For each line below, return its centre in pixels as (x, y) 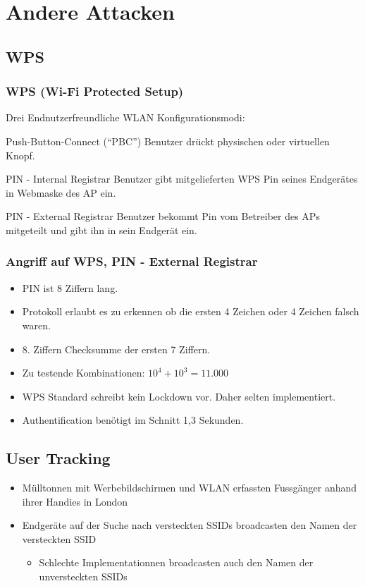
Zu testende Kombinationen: (83, 373)
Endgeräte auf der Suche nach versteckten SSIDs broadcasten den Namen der (190, 525)
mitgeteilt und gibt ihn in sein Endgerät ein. (101, 230)
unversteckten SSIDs (83, 576)
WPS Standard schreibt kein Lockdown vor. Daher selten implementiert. (179, 396)
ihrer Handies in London (75, 501)
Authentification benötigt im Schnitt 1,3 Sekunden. (133, 420)
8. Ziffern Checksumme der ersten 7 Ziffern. (116, 349)
